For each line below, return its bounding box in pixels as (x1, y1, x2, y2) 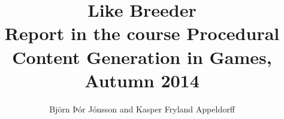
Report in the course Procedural (4, 21, 280, 45)
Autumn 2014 (84, 68, 200, 92)
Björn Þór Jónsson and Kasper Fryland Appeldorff (49, 102, 235, 115)
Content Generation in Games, (12, 44, 272, 69)
